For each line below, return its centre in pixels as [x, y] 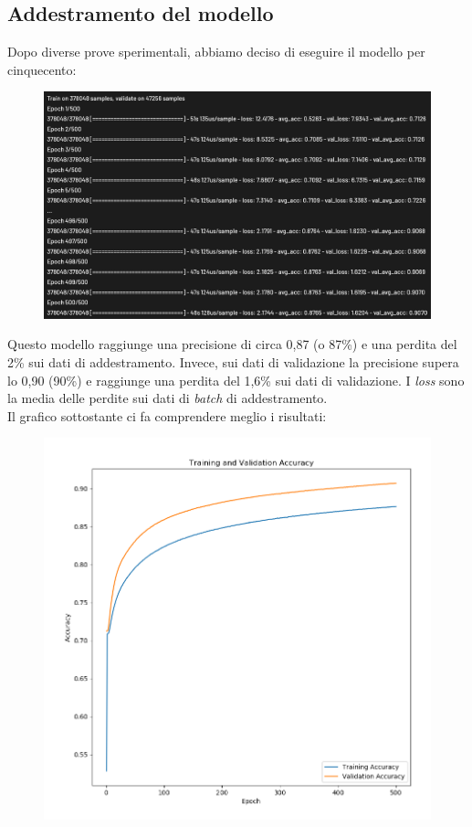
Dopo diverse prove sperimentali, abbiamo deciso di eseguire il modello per [216, 52]
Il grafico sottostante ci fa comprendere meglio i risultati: [167, 415]
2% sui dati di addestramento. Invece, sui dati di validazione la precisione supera [233, 362]
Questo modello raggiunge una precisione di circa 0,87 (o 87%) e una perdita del [232, 344]
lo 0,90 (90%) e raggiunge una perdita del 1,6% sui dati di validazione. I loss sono [236, 380]
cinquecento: [42, 69]
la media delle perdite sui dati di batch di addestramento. [168, 398]
